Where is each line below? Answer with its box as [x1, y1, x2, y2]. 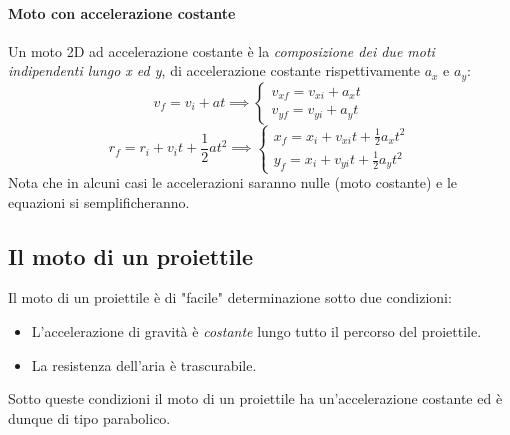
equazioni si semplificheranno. [8, 191, 190, 212]
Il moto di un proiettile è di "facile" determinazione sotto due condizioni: [8, 287, 452, 308]
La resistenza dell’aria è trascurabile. [31, 354, 257, 375]
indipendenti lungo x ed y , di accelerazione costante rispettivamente [8, 60, 420, 81]
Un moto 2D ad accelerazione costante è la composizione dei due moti [8, 40, 435, 61]
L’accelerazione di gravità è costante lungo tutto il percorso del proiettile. [31, 321, 482, 342]
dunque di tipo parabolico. [8, 407, 171, 428]
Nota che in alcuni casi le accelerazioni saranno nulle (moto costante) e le [8, 172, 458, 193]
